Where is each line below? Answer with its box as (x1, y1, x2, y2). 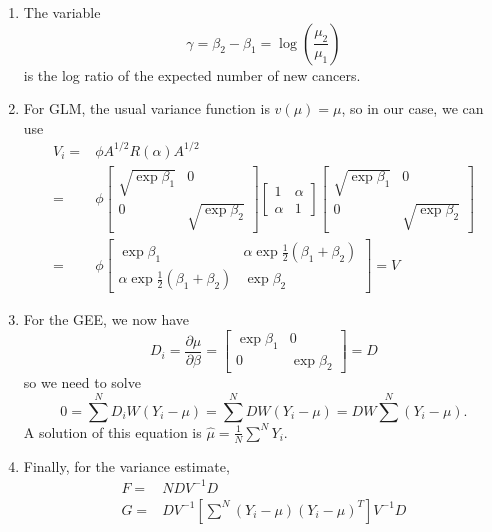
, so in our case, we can (341, 98, 484, 119)
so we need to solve (23, 372, 141, 393)
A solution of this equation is (23, 421, 202, 442)
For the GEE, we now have (23, 309, 190, 330)
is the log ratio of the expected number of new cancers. (23, 64, 361, 85)
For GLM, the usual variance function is (23, 98, 270, 119)
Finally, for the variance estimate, (23, 455, 230, 476)
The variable (23, 2, 101, 22)
